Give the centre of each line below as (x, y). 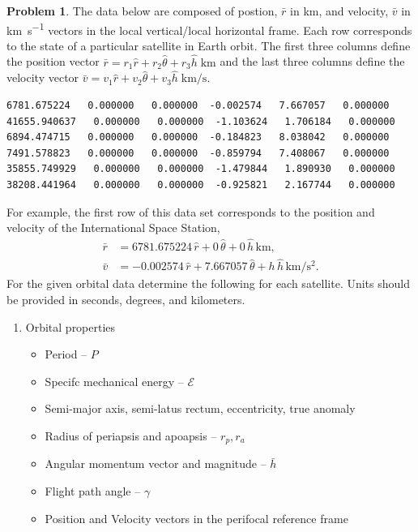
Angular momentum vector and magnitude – (156, 463)
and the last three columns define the (312, 61)
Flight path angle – (93, 490)
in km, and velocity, (339, 11)
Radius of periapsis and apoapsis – (131, 435)
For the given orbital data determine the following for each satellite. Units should (208, 283)
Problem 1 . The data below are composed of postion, (142, 11)
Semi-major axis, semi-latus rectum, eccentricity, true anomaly (200, 408)
